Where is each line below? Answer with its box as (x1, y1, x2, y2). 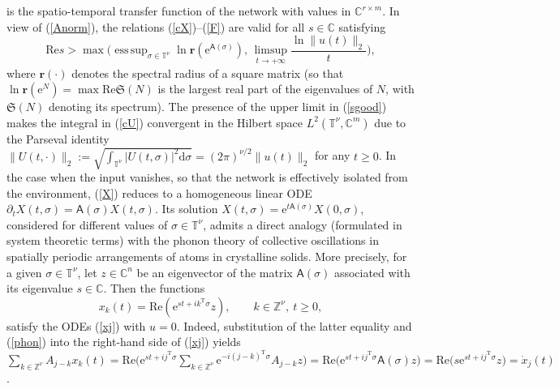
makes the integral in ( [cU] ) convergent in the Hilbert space (6, 113, 303, 130)
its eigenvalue (6, 280, 73, 297)
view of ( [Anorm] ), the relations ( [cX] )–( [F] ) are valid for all (6, 18, 305, 35)
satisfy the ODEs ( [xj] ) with (6, 317, 146, 334)
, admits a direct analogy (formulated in (203, 216, 402, 233)
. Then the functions (103, 280, 205, 297)
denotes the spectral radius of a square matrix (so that (71, 64, 344, 81)
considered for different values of (6, 216, 168, 233)
